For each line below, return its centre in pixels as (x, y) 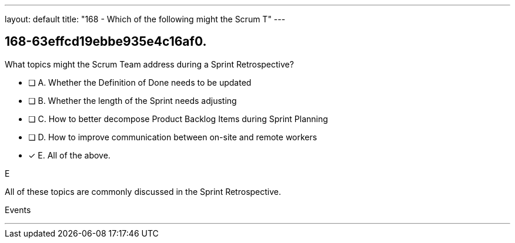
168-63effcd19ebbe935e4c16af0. (106, 42)
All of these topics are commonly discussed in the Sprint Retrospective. (143, 191)
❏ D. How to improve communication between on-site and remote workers (173, 137)
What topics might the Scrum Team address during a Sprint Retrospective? (149, 64)
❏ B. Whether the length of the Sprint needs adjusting (133, 100)
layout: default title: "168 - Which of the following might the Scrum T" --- (145, 19)
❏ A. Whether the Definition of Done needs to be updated (140, 82)
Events (18, 210)
